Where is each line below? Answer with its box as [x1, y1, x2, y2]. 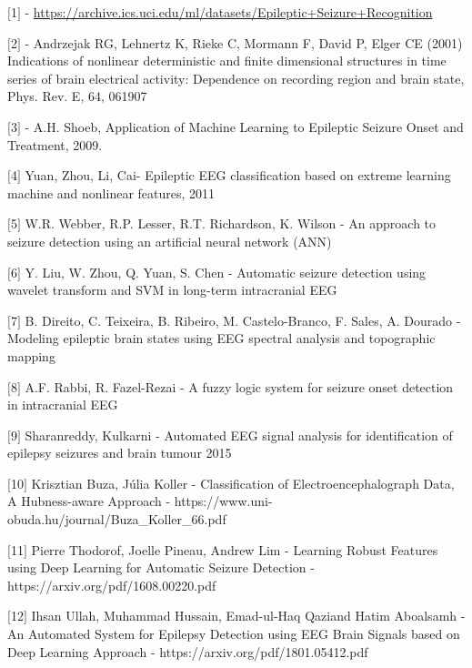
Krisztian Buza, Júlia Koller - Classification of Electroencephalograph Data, [31, 473, 455, 492]
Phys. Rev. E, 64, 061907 [7, 86, 147, 106]
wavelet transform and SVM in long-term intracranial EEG [7, 280, 337, 299]
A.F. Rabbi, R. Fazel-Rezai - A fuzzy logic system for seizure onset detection [25, 377, 454, 396]
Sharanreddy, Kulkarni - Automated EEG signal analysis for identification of [25, 425, 453, 444]
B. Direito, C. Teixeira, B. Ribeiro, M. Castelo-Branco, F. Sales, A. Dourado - [25, 310, 461, 329]
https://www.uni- [174, 491, 273, 511]
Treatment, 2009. [7, 135, 103, 154]
